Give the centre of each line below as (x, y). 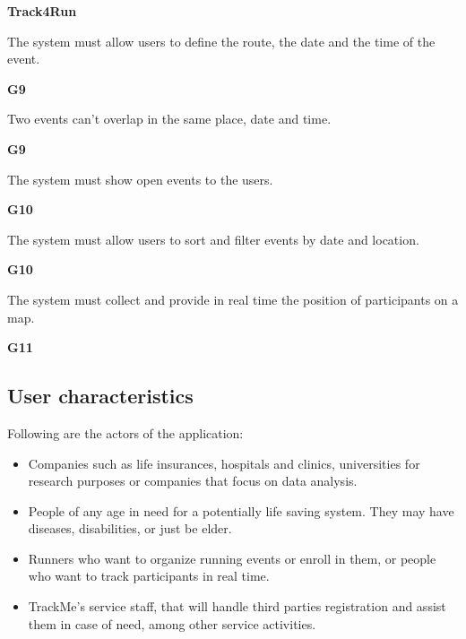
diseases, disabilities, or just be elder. (130, 528)
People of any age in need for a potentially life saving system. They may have (241, 510)
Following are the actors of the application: (125, 432)
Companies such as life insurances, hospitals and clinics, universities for (224, 463)
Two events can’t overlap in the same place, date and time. (169, 119)
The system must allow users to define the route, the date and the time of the (221, 41)
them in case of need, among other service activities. (172, 623)
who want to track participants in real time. (149, 576)
